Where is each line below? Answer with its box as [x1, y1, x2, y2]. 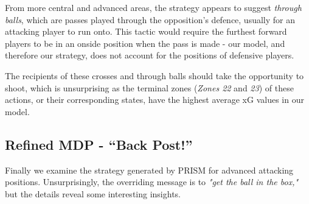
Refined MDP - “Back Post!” [5, 135, 193, 153]
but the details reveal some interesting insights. [5, 187, 181, 200]
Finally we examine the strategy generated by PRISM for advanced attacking [5, 163, 294, 176]
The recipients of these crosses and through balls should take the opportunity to [5, 69, 304, 82]
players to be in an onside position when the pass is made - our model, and [5, 37, 285, 49]
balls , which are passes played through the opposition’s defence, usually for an [5, 13, 296, 26]
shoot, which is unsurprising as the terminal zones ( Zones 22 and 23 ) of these [5, 81, 294, 94]
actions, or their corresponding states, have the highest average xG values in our [5, 93, 304, 106]
